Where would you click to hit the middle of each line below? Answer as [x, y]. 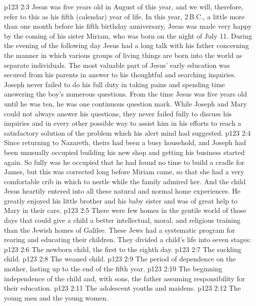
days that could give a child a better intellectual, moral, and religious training [122, 220]
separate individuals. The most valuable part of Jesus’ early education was [117, 65]
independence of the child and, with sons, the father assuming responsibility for [125, 278]
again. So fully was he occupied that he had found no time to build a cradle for [124, 162]
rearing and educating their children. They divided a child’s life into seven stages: [128, 239]
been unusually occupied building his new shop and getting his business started [125, 152]
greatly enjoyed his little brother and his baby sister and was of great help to [121, 200]
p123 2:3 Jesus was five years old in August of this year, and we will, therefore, [124, 6]
